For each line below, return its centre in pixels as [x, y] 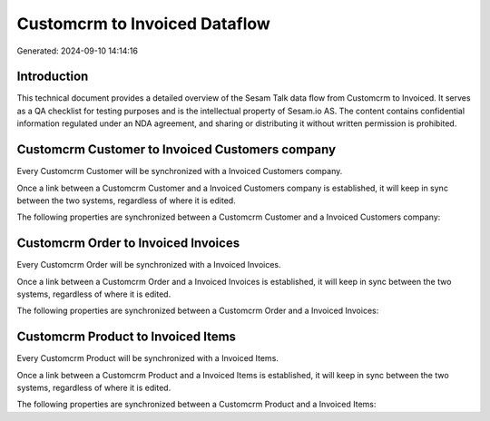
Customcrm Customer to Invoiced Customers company [176, 150]
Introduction [53, 77]
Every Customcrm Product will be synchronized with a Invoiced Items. [147, 358]
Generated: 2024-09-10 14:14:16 [77, 51]
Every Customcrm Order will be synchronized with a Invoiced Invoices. [149, 265]
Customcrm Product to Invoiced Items [126, 337]
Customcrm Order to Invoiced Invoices [128, 244]
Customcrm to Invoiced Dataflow [144, 24]
